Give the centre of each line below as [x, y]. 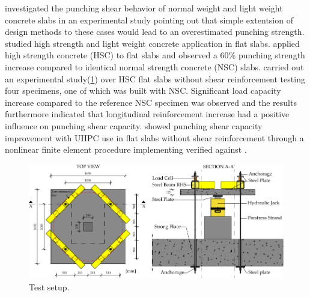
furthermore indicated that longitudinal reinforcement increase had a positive [147, 114]
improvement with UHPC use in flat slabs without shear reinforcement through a [154, 137]
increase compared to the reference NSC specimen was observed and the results [151, 102]
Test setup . [49, 286]
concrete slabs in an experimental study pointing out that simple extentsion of [149, 20]
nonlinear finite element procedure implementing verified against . [126, 149]
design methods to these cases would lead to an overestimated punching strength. [155, 32]
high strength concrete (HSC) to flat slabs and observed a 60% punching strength [155, 55]
